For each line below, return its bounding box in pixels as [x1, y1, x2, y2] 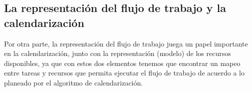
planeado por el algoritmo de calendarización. [4, 77, 143, 87]
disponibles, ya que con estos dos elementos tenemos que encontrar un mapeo [4, 57, 241, 68]
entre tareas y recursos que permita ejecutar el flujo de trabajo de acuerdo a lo [4, 67, 245, 78]
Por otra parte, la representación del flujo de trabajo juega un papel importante [4, 38, 248, 48]
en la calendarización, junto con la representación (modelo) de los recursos [4, 48, 231, 58]
